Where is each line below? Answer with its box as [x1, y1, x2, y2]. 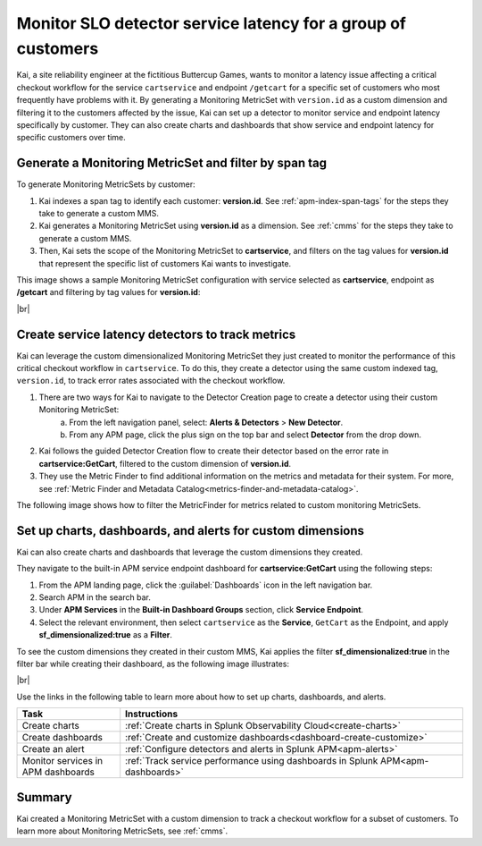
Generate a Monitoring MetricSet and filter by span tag [16, 156, 328, 171]
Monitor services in [21, 755, 103, 767]
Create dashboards [21, 732, 103, 744]
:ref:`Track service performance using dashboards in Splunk [125, 755, 378, 767]
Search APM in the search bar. [38, 592, 151, 603]
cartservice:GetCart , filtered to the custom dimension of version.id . [38, 458, 292, 469]
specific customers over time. [16, 132, 127, 143]
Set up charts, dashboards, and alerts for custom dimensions [16, 523, 365, 538]
